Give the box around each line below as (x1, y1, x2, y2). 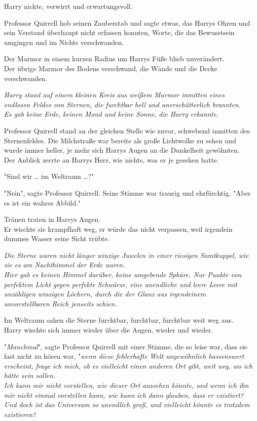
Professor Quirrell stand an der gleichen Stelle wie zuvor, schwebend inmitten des (4, 125, 250, 135)
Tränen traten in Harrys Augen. (4, 214, 101, 224)
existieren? (4, 409, 37, 419)
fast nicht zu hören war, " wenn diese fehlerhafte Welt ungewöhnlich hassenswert (4, 351, 244, 361)
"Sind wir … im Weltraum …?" (4, 171, 94, 181)
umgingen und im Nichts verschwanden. (4, 37, 124, 47)
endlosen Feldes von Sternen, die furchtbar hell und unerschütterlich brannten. (4, 99, 241, 109)
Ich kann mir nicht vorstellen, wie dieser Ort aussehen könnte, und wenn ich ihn (4, 380, 249, 390)
